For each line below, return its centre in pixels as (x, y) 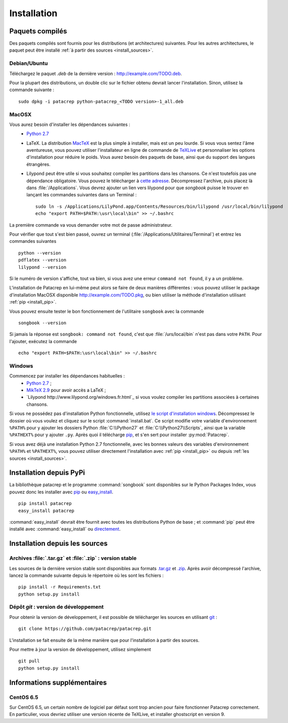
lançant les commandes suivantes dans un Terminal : (82, 195)
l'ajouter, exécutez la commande (43, 341)
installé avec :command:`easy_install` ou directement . (65, 529)
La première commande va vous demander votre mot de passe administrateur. (91, 225)
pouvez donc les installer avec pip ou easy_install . (61, 492)
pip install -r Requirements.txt (60, 587)
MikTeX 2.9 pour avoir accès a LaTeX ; (66, 390)
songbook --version (42, 323)
